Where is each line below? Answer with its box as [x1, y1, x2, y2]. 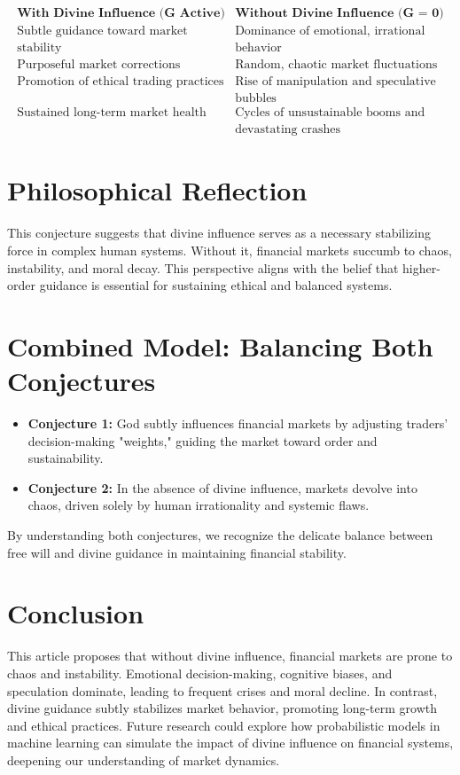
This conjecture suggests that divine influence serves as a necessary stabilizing [7, 223, 432, 242]
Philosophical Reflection [7, 172, 308, 208]
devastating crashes [235, 123, 340, 137]
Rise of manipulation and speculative [235, 75, 436, 89]
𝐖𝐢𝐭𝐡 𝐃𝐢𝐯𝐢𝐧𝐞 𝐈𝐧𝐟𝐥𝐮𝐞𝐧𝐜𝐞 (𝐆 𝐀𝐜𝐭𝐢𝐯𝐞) [17, 7, 225, 20]
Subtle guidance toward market [17, 25, 188, 38]
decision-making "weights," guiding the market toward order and [27, 431, 378, 450]
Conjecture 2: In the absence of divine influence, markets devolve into [27, 478, 417, 497]
